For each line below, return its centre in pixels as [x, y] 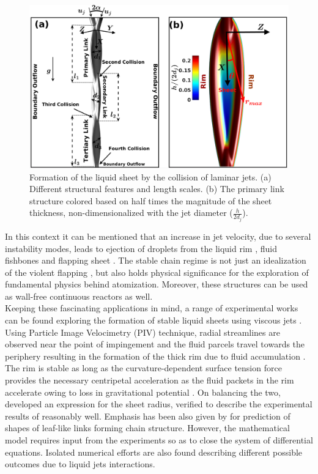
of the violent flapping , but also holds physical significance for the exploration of [157, 272]
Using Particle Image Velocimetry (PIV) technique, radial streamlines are [142, 332]
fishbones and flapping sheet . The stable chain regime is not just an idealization [156, 260]
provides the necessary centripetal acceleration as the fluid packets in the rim [150, 380]
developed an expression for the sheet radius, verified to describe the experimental [159, 404]
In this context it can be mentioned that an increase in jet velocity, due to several [158, 236]
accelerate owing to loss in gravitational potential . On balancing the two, [143, 392]
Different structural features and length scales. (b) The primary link [157, 189]
